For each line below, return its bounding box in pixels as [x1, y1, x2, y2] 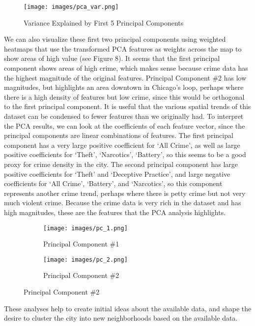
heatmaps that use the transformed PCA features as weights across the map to [4, 43, 242, 54]
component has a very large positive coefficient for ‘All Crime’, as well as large [4, 139, 240, 150]
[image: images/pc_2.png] [43, 256, 128, 263]
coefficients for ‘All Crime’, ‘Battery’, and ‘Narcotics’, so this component [4, 178, 223, 189]
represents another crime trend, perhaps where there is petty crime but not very [4, 188, 246, 198]
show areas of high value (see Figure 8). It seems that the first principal [4, 53, 220, 63]
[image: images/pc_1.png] [43, 224, 128, 232]
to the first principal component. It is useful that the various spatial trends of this [4, 101, 251, 111]
